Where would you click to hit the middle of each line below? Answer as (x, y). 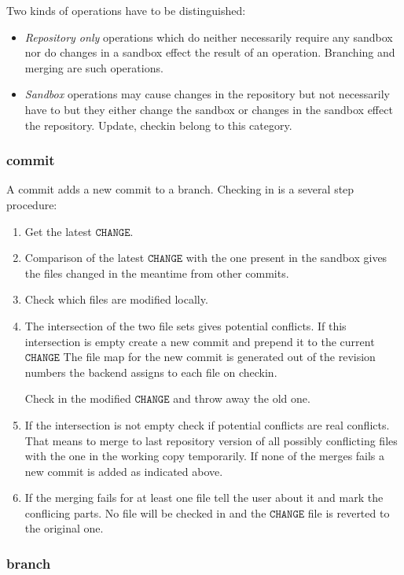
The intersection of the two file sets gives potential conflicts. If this (185, 325)
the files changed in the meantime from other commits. (157, 273)
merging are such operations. (94, 67)
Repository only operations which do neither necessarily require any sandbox (209, 37)
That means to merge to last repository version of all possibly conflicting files (211, 440)
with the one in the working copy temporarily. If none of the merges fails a (205, 456)
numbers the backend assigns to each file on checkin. (151, 372)
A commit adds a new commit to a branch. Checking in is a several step (180, 189)
